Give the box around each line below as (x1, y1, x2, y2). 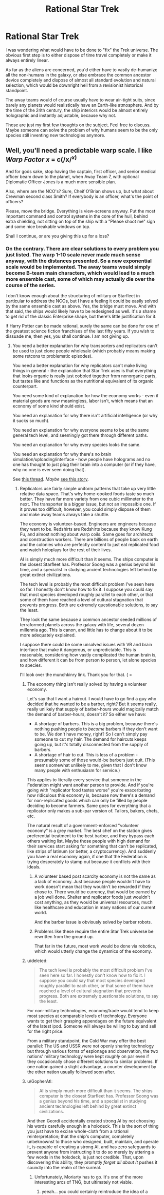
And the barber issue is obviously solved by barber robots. (34, 919, 152, 925)
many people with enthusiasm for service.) (34, 768, 120, 773)
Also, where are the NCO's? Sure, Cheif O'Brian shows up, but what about (5, 188, 154, 194)
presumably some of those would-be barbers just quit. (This (34, 757, 155, 763)
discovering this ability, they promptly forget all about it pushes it (27, 1159, 158, 1165)
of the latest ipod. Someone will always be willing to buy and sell (27, 1023, 157, 1029)
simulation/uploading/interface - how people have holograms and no (12, 457, 150, 463)
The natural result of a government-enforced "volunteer (27, 823, 139, 829)
